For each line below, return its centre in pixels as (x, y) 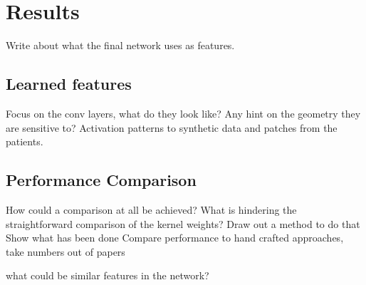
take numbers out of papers (66, 251)
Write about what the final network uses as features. (120, 45)
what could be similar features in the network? (108, 275)
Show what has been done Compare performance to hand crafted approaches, (175, 238)
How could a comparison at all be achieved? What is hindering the (151, 209)
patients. (25, 141)
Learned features (69, 84)
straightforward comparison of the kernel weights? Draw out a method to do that (183, 223)
